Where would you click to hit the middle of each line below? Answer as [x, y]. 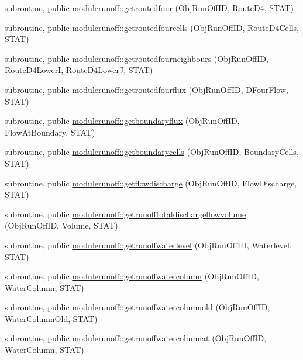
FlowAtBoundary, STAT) [50, 132]
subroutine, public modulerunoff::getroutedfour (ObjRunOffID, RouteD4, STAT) [149, 8]
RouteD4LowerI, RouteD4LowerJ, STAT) [79, 70]
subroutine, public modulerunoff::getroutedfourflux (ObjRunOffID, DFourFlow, [147, 89]
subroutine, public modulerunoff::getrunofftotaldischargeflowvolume [125, 214]
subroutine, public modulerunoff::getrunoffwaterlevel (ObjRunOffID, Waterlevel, [148, 245]
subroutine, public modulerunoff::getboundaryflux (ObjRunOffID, [122, 121]
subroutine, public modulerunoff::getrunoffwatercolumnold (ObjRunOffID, [137, 307]
